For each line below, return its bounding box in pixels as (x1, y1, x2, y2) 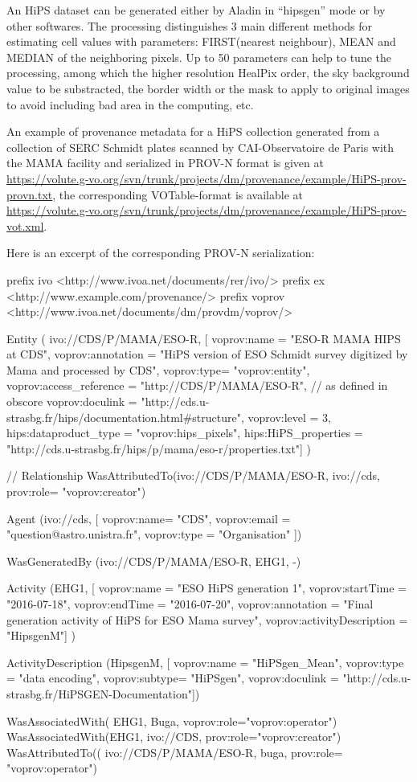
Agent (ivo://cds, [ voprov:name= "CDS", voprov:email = (6, 510, 291, 526)
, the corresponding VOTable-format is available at (52, 186, 304, 203)
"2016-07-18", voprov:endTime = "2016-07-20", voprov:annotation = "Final (6, 596, 374, 612)
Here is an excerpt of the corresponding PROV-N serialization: (6, 244, 315, 261)
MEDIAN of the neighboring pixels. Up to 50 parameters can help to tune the (6, 48, 392, 65)
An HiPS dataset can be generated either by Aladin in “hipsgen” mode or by (6, 2, 386, 18)
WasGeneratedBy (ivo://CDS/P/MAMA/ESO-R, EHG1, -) (6, 552, 301, 569)
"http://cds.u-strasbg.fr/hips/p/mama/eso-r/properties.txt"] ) (6, 440, 312, 457)
